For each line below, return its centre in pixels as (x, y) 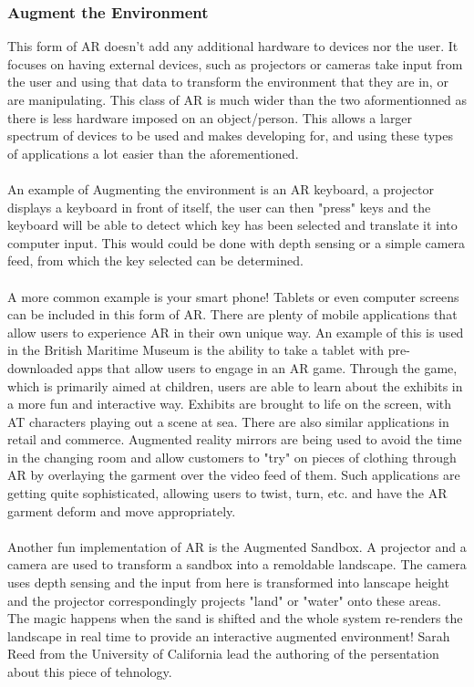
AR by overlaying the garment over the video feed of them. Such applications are (234, 475)
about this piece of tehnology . (90, 671)
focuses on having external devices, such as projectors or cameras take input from (235, 63)
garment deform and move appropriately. (122, 510)
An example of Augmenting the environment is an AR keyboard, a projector (221, 188)
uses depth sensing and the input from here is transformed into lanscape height (228, 583)
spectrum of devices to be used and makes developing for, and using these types (231, 135)
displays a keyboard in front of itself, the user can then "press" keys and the (219, 207)
